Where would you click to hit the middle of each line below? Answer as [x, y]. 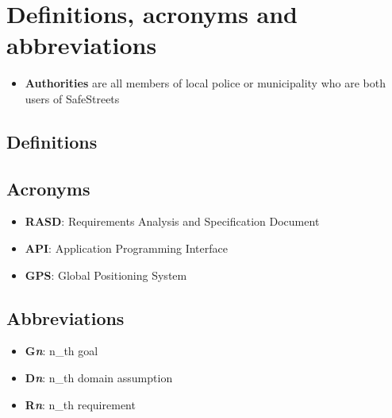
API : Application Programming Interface [126, 248]
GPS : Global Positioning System [106, 275]
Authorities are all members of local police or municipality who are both [206, 83]
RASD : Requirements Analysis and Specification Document [172, 221]
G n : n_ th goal [61, 351]
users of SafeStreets [72, 98]
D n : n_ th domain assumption [99, 378]
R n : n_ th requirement [80, 404]
